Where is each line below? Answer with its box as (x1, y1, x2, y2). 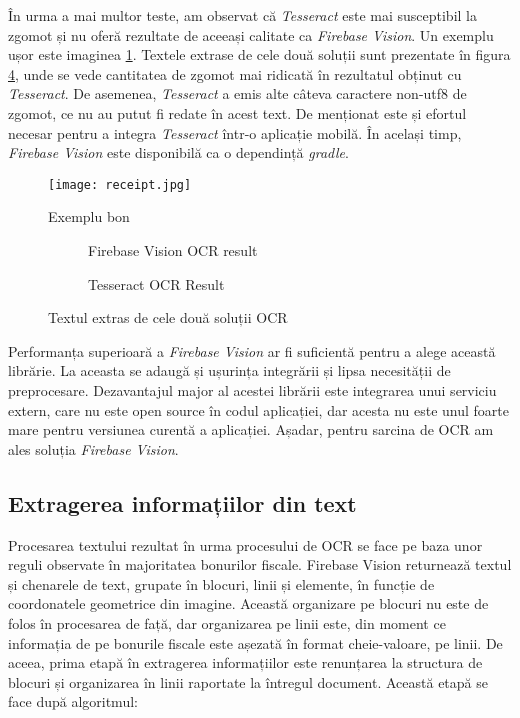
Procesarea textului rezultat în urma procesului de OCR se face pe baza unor (8, 534, 483, 555)
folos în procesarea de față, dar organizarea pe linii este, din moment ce (8, 612, 446, 633)
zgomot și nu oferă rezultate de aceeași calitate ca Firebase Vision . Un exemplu (8, 24, 494, 45)
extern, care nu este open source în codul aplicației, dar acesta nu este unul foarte (8, 399, 509, 420)
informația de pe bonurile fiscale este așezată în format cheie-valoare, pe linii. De (8, 632, 503, 653)
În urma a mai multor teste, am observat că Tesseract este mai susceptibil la (8, 5, 477, 25)
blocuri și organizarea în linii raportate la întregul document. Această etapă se (8, 671, 488, 692)
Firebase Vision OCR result (88, 240, 258, 260)
